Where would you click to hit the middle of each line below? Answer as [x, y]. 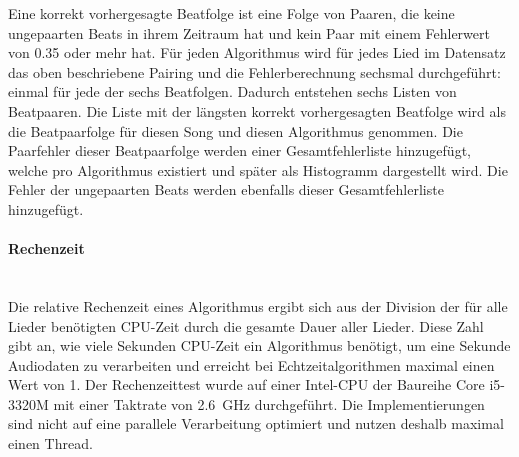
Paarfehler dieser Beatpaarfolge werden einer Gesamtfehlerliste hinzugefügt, [239, 150]
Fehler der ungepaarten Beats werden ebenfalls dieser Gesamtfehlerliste [226, 189]
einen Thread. [50, 443]
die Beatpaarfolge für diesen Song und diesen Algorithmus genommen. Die [235, 130]
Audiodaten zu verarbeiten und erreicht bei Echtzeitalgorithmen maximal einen [251, 364]
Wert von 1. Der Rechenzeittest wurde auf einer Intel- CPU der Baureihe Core [246, 384]
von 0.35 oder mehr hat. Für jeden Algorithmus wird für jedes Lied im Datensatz [257, 52]
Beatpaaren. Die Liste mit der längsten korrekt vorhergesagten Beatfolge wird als [257, 110]
